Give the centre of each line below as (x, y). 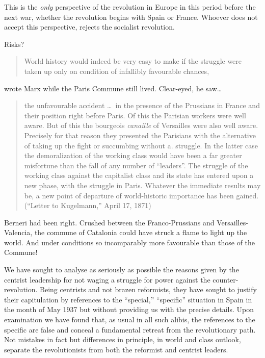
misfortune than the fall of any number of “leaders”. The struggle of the (136, 165)
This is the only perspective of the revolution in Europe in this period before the (130, 7)
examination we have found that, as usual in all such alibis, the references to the (130, 319)
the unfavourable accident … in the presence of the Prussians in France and (142, 105)
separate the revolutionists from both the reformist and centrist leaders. (116, 349)
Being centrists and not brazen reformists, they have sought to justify (148, 289)
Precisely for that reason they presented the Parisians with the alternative (140, 135)
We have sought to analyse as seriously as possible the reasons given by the (122, 270)
